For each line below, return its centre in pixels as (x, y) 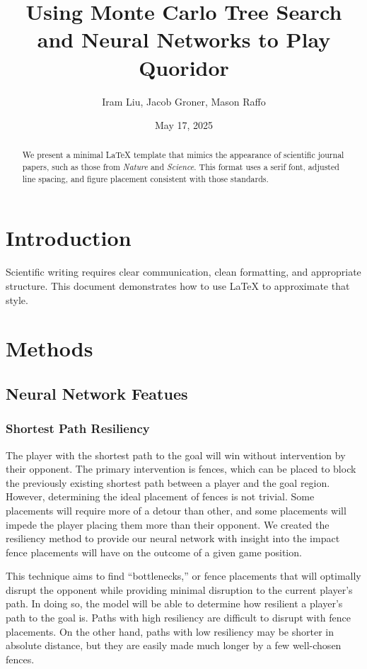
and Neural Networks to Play (184, 39)
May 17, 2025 (184, 125)
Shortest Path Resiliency (78, 428)
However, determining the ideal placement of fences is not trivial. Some (160, 496)
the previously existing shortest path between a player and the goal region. (168, 482)
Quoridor (184, 67)
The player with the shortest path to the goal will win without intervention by (176, 455)
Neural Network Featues (97, 393)
